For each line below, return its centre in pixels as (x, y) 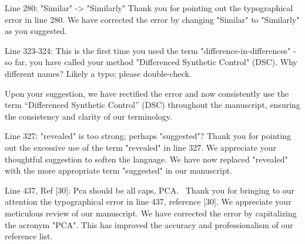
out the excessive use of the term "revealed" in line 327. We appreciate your (140, 147)
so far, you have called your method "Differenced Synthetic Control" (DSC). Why (151, 62)
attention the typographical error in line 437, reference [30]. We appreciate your (148, 201)
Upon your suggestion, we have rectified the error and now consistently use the (147, 93)
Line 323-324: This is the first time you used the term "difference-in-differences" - (150, 50)
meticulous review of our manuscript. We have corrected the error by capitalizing (151, 213)
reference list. (29, 236)
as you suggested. (36, 31)
